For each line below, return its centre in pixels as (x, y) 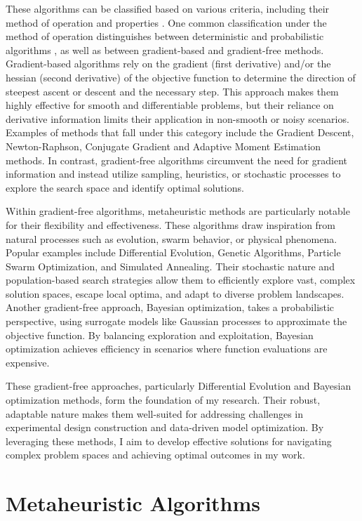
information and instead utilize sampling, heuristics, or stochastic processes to (173, 174)
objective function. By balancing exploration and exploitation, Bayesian (160, 335)
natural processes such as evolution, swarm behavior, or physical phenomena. (172, 238)
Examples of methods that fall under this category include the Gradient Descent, (180, 132)
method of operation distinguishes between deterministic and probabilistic (165, 36)
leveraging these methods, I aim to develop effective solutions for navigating (169, 441)
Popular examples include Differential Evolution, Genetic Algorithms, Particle (173, 252)
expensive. (28, 362)
